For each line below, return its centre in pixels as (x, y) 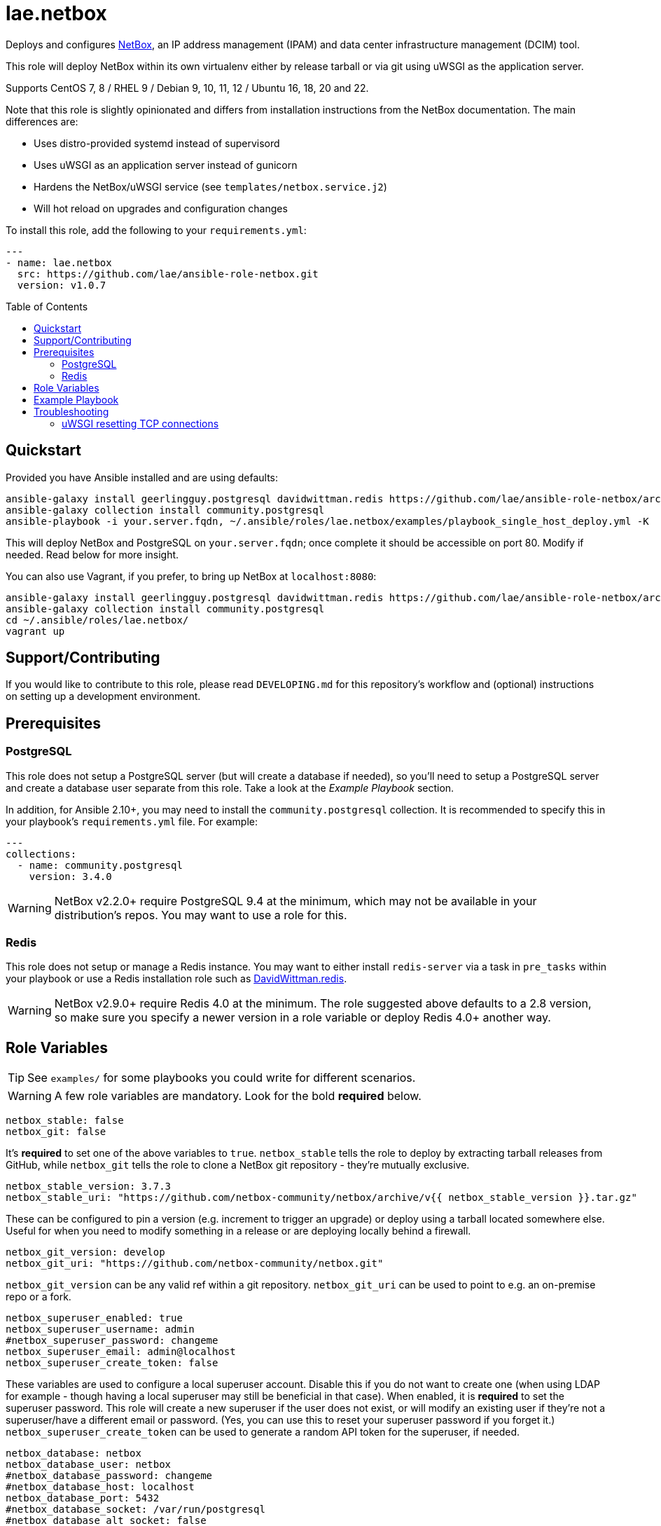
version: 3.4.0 (70, 876)
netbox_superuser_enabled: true (94, 1318)
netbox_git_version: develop (85, 1252)
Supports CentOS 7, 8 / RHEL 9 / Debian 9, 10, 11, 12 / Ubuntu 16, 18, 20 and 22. (187, 88)
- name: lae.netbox (59, 262)
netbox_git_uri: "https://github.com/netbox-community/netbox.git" (195, 1264)
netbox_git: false (56, 1132)
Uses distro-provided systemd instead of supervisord (157, 143)
